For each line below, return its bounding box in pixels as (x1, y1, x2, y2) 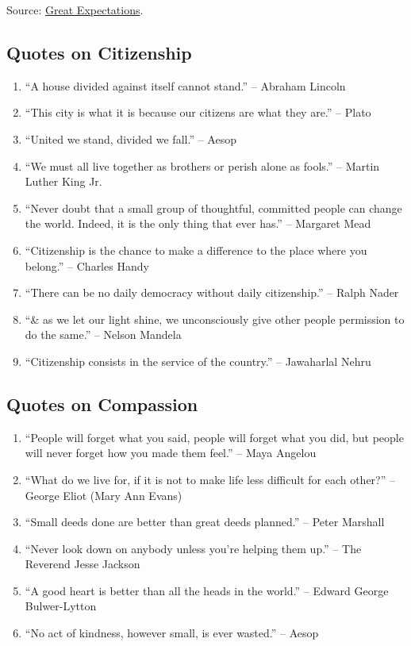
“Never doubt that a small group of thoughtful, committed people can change (25, 199, 402, 216)
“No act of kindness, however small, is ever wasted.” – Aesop (25, 625, 319, 641)
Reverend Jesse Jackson (25, 556, 140, 572)
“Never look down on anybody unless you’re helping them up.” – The (25, 540, 362, 556)
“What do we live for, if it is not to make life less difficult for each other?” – (25, 471, 395, 487)
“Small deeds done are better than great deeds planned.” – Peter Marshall (25, 513, 385, 530)
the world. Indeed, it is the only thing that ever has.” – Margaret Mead (25, 215, 371, 232)
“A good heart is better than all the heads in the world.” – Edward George (25, 582, 389, 598)
